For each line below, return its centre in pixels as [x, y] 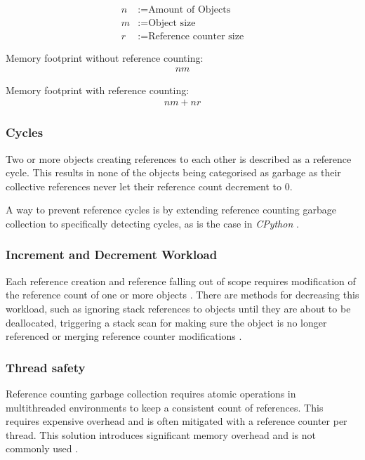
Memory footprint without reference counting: [105, 58]
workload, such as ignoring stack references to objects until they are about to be [178, 308]
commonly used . [42, 448]
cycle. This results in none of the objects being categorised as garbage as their [173, 172]
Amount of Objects [190, 10]
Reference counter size [196, 37]
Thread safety [46, 367]
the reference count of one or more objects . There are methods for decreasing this [182, 295]
